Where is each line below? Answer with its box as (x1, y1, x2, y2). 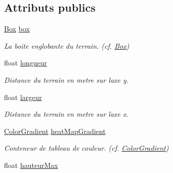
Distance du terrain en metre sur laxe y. (4, 74, 129, 85)
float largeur (4, 91, 42, 102)
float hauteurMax (4, 159, 58, 170)
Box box (4, 23, 30, 34)
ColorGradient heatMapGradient (4, 125, 106, 136)
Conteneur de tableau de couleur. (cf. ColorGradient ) (4, 143, 169, 153)
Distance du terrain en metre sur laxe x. (4, 109, 128, 119)
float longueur (4, 57, 47, 68)
